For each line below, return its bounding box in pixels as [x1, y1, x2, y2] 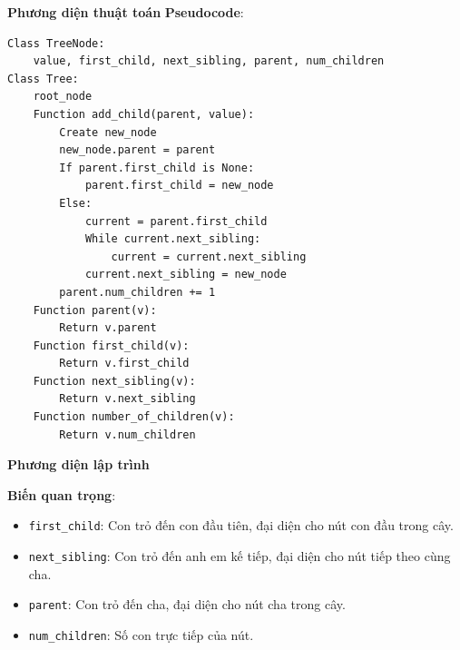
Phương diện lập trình [7, 455, 150, 474]
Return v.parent [59, 321, 157, 335]
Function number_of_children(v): [33, 410, 235, 424]
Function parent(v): [33, 303, 157, 317]
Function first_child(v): [33, 339, 190, 352]
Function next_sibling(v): [33, 374, 196, 388]
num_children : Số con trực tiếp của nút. [28, 625, 254, 644]
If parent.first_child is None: [59, 161, 255, 174]
